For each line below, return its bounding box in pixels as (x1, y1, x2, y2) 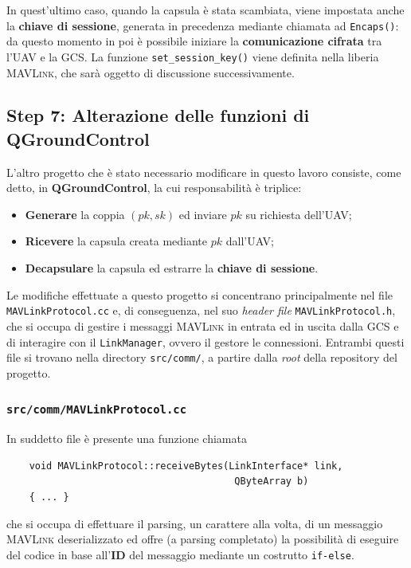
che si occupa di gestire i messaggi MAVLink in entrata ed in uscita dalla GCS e (6, 317, 399, 334)
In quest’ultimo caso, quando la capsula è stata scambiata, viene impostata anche (6, 2, 405, 18)
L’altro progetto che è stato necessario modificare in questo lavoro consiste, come (6, 163, 401, 180)
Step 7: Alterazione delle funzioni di (6, 103, 310, 127)
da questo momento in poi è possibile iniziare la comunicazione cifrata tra (6, 33, 382, 49)
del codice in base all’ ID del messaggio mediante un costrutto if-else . (6, 546, 354, 562)
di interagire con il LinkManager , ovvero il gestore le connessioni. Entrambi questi (6, 333, 405, 350)
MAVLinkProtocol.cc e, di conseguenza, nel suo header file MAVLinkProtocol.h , (6, 302, 396, 319)
